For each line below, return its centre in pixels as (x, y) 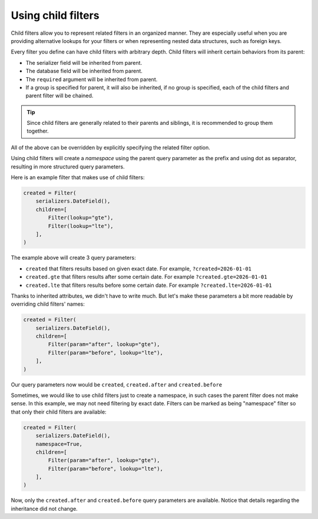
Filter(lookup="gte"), (81, 218)
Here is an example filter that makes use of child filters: (78, 177)
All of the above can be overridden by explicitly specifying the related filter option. (110, 147)
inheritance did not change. (44, 508)
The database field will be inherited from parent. (84, 71)
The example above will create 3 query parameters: (73, 258)
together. (38, 131)
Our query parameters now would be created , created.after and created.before (117, 384)
